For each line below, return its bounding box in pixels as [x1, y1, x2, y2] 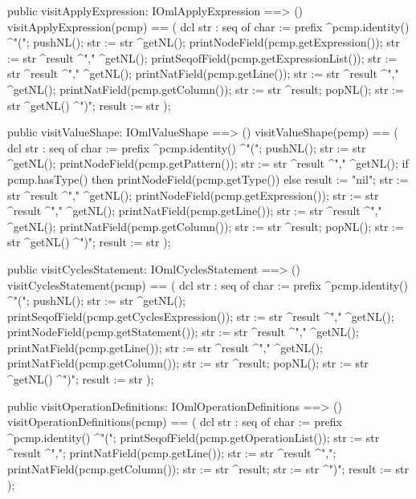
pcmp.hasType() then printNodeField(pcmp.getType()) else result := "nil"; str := [7, 170, 409, 187]
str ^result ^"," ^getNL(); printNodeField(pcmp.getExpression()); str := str [7, 186, 379, 203]
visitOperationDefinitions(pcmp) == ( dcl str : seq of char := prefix [7, 413, 342, 430]
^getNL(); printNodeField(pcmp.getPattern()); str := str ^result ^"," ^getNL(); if [7, 155, 409, 172]
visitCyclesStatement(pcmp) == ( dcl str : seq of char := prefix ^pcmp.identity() [7, 276, 408, 293]
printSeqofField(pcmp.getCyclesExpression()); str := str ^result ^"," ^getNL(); [7, 307, 394, 324]
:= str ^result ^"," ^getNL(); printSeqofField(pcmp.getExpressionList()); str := [7, 49, 398, 66]
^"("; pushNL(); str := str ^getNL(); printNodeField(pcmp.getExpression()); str [7, 34, 400, 51]
